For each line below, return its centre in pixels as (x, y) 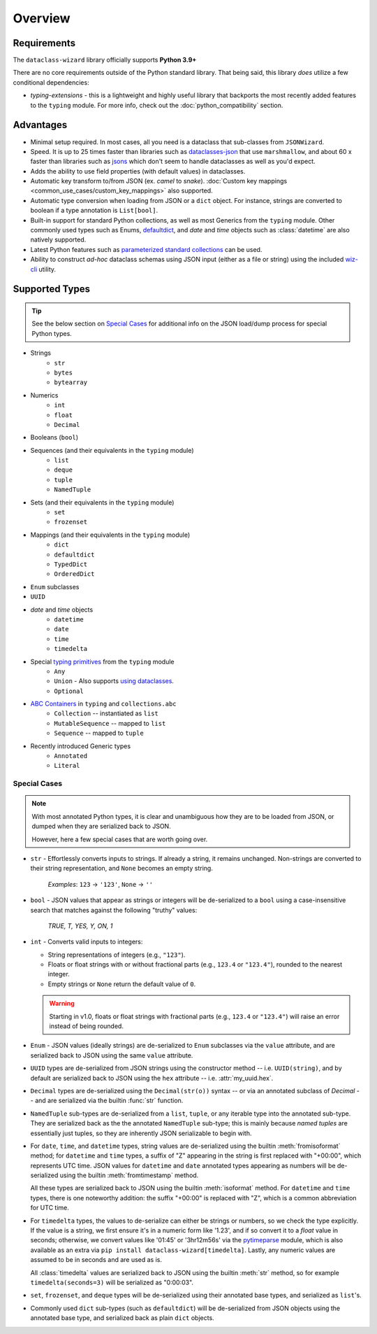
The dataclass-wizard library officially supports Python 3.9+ (105, 60)
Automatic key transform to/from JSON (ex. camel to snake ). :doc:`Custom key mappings (159, 181)
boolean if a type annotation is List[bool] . (94, 211)
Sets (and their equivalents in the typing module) (102, 502)
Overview (42, 18)
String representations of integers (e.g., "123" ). (117, 955)
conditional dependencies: (51, 82)
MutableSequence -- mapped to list (110, 723)
